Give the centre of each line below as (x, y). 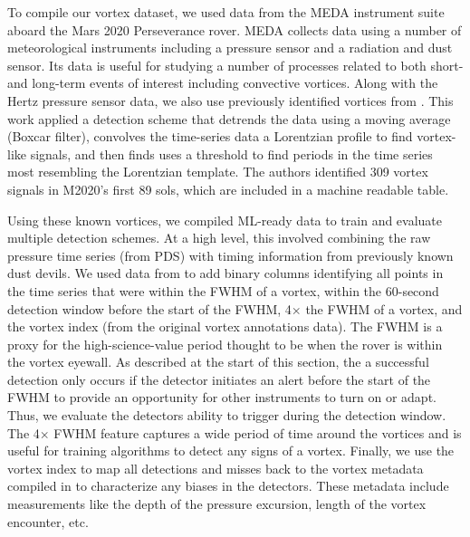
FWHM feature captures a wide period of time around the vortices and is (258, 432)
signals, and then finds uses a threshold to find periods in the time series (231, 153)
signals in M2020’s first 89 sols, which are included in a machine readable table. (228, 189)
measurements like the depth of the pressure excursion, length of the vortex (217, 504)
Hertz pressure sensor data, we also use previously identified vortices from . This (230, 100)
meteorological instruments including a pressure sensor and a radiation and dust (230, 48)
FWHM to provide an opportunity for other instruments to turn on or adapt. (222, 397)
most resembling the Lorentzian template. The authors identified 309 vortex (218, 172)
